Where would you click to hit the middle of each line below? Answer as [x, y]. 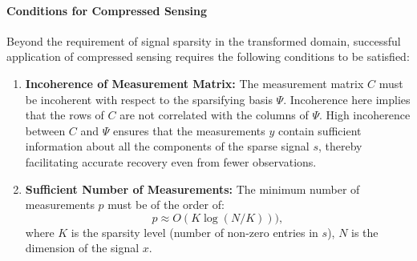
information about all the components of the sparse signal [167, 146]
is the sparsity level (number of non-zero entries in [194, 232]
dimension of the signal [82, 248]
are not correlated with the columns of [214, 115]
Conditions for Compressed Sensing [107, 10]
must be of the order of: [166, 205]
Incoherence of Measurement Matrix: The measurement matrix [194, 83]
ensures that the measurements [189, 130]
